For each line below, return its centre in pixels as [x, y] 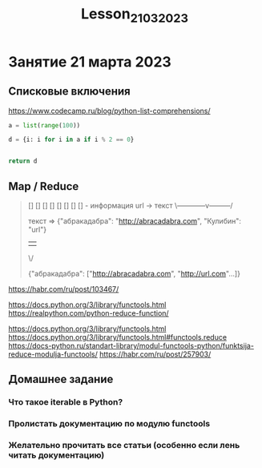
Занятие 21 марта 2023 [90, 62]
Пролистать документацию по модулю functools [109, 424]
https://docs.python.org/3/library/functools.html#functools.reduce [117, 337]
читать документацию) [56, 455]
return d [23, 161]
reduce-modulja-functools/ [53, 354]
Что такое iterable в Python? [66, 402]
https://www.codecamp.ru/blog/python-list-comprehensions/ [109, 111]
